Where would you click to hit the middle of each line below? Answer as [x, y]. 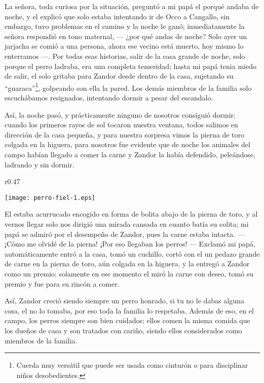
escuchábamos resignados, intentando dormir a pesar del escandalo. [109, 97]
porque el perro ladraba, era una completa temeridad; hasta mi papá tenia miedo [130, 66]
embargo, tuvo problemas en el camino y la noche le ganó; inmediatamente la [125, 26]
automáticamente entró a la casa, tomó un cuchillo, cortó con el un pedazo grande [132, 253]
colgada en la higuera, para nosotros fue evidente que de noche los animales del [127, 144]
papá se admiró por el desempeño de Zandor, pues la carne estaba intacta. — [125, 234]
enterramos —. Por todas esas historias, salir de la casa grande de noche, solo [125, 56]
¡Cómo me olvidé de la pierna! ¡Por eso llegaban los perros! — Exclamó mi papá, [130, 244]
